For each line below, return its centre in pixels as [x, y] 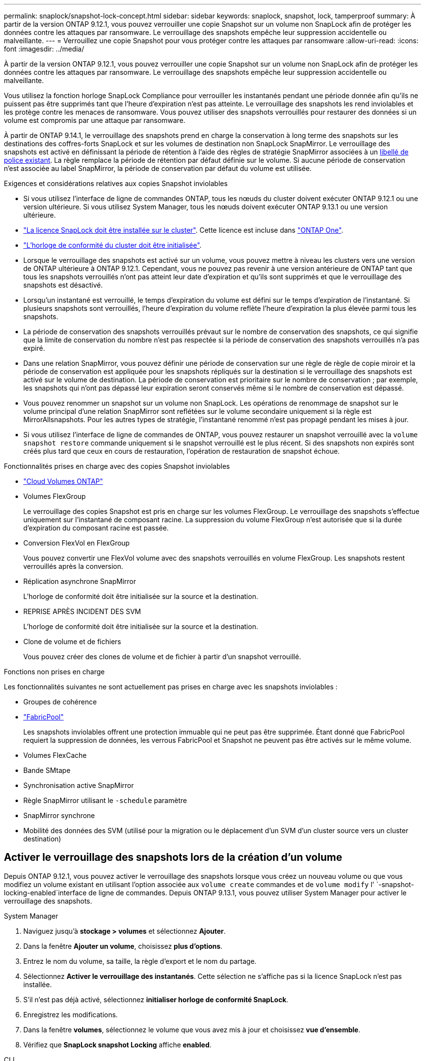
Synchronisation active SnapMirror [79, 785]
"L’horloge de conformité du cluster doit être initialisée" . [113, 245]
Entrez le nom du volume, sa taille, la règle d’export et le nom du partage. [140, 961]
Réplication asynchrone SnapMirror [80, 581]
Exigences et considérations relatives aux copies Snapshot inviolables [116, 183]
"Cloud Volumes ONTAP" [63, 481]
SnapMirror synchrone [59, 815]
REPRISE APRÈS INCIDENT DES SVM [82, 611]
